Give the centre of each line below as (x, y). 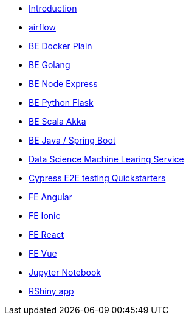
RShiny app (51, 291)
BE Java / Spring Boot (72, 140)
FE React (46, 235)
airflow (42, 27)
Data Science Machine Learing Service (106, 159)
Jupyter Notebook (65, 272)
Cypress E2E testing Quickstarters (97, 178)
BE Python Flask (61, 103)
